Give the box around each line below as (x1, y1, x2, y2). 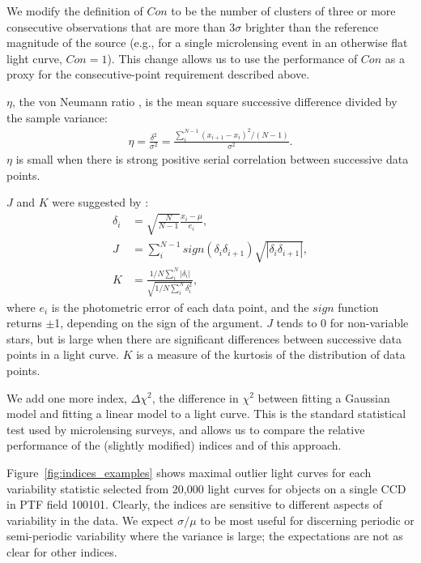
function (338, 298, 379, 315)
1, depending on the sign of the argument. (54, 314, 263, 331)
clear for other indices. (6, 543, 117, 560)
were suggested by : (52, 194, 149, 211)
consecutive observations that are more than (6, 18, 226, 35)
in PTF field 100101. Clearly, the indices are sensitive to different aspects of (6, 496, 383, 513)
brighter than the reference (245, 18, 379, 35)
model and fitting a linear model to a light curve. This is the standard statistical (6, 405, 406, 422)
